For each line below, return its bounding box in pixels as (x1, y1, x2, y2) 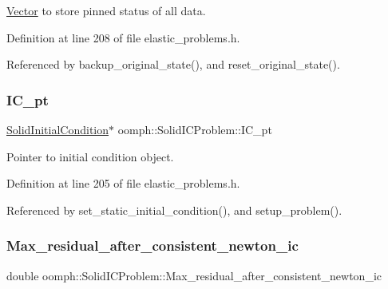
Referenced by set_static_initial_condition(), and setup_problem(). (6, 201, 342, 218)
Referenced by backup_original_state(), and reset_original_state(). (6, 56, 340, 73)
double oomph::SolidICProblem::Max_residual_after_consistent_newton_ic (6, 267, 382, 283)
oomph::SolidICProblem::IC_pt (117, 121, 272, 137)
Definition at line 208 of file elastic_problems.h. (6, 29, 240, 46)
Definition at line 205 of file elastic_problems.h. (6, 175, 240, 192)
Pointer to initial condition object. (6, 148, 174, 164)
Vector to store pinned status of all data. (6, 2, 206, 18)
